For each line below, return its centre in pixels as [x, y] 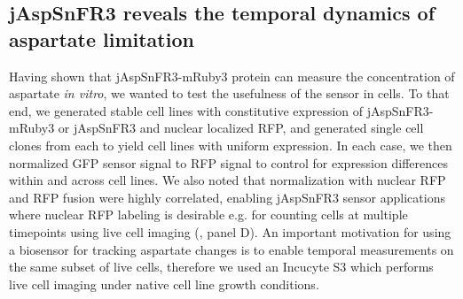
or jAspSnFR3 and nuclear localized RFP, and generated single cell [241, 128]
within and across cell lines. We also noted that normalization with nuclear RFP [228, 180]
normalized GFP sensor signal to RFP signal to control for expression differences [228, 162]
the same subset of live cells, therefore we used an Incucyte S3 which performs [221, 267]
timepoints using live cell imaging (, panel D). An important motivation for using [230, 231]
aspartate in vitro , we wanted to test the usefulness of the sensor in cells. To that [229, 93]
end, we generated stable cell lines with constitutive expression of [186, 110]
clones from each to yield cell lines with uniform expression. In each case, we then [231, 145]
